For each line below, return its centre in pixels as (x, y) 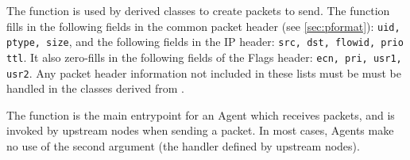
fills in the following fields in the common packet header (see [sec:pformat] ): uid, (203, 26)
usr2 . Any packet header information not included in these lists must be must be (204, 72)
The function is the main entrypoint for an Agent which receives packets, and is (201, 114)
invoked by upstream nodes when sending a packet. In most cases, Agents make (200, 130)
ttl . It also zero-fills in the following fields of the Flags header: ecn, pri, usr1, (204, 57)
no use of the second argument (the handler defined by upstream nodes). (183, 146)
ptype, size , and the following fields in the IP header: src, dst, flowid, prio (205, 42)
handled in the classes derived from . (95, 88)
